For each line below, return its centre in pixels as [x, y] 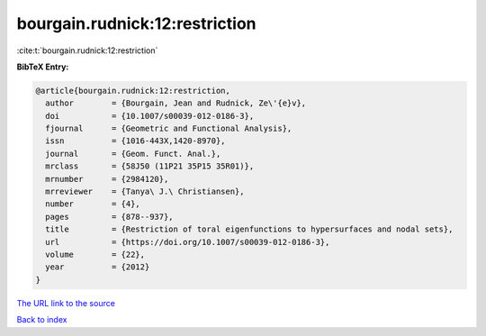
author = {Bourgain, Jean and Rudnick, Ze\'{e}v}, [176, 103]
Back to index [42, 320]
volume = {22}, [95, 254]
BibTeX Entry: [43, 67]
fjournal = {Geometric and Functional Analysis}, [169, 129]
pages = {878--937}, [110, 217]
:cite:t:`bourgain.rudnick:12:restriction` [87, 50]
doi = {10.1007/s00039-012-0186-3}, [150, 116]
